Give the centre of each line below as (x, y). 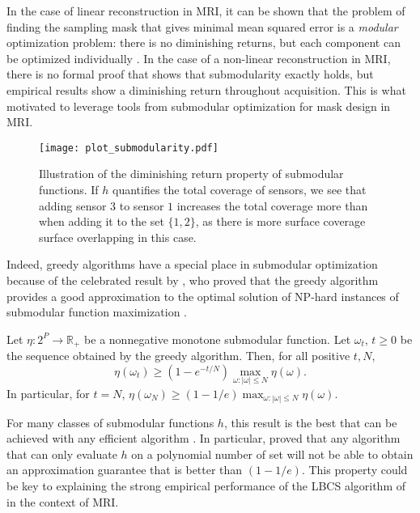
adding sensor (73, 205)
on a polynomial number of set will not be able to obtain (272, 454)
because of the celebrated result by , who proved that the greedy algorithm (193, 280)
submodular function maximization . (97, 312)
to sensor (142, 205)
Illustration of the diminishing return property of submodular (191, 174)
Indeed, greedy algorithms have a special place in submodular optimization (192, 264)
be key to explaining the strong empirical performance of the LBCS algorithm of (206, 485)
